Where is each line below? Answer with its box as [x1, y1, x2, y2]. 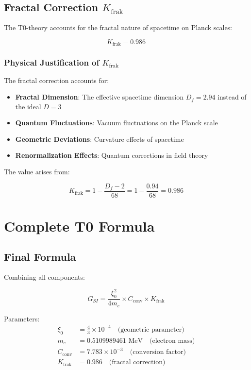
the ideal [15, 101, 41, 111]
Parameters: [4, 313, 40, 323]
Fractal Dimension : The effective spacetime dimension [15, 92, 184, 102]
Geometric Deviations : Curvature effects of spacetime [15, 134, 184, 144]
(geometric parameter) [117, 326, 184, 333]
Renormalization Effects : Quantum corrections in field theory [15, 150, 208, 160]
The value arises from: [4, 167, 70, 177]
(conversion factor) [130, 349, 186, 356]
